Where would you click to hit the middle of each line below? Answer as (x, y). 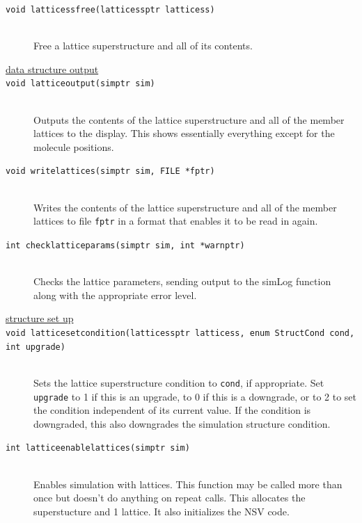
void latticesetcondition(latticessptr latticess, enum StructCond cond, (180, 333)
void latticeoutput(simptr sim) (80, 84)
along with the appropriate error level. (115, 295)
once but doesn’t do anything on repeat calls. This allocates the (170, 498)
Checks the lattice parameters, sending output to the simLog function (182, 281)
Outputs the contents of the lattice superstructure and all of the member (189, 119)
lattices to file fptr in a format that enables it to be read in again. (176, 221)
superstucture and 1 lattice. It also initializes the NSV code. (162, 511)
